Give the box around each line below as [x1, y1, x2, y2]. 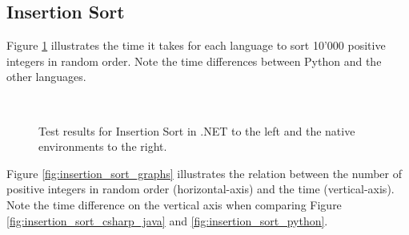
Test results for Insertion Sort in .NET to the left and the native [38, 122, 355, 139]
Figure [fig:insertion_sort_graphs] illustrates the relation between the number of [6, 164, 403, 181]
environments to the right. [38, 138, 167, 155]
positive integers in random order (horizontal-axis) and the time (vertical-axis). [6, 180, 395, 197]
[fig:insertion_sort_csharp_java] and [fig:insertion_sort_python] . [6, 212, 328, 229]
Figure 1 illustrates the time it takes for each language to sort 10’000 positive [6, 37, 386, 54]
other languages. [6, 68, 86, 85]
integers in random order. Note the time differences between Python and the [6, 52, 382, 69]
